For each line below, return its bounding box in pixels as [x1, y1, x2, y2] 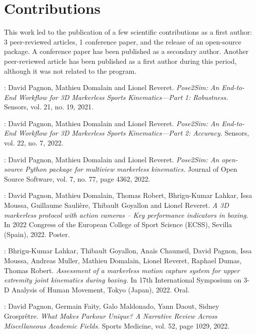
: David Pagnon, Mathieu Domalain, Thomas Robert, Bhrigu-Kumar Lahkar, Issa [4, 190, 252, 200]
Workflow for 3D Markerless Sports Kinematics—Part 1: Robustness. [18, 92, 228, 102]
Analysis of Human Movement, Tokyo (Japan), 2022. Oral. [11, 284, 190, 294]
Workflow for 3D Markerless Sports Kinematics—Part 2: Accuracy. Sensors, [18, 128, 249, 138]
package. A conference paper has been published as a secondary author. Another [4, 46, 249, 56]
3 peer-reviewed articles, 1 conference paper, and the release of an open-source [4, 36, 242, 47]
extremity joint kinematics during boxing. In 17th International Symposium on [4, 275, 242, 285]
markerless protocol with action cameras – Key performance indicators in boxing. [4, 209, 249, 220]
